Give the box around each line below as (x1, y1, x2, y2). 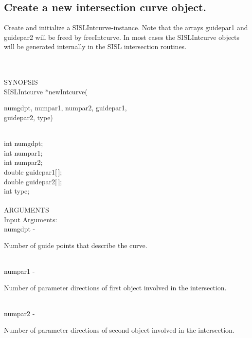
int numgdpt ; (4, 138, 43, 148)
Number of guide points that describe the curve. (4, 240, 147, 250)
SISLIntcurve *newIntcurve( (4, 86, 88, 96)
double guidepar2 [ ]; (4, 176, 62, 186)
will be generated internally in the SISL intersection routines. (4, 41, 187, 52)
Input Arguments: (4, 214, 57, 224)
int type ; (4, 186, 30, 196)
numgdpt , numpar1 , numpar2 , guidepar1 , (4, 103, 127, 113)
